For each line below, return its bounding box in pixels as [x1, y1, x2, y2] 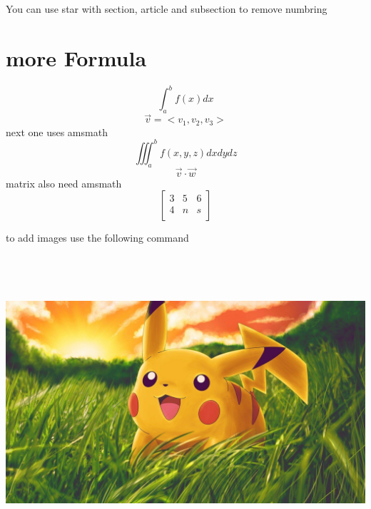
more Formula [6, 43, 147, 72]
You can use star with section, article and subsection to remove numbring [6, 1, 327, 16]
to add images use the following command [6, 230, 189, 245]
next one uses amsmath [6, 124, 108, 139]
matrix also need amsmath [6, 175, 122, 190]
